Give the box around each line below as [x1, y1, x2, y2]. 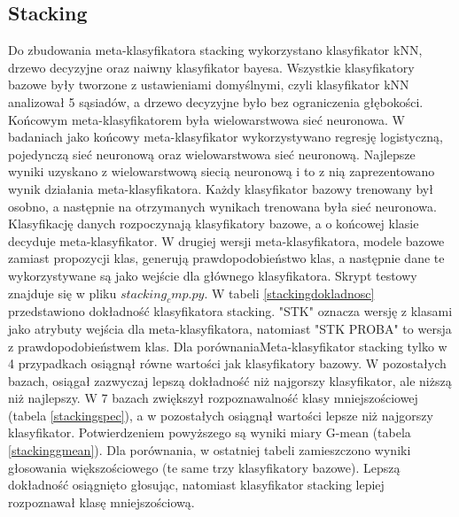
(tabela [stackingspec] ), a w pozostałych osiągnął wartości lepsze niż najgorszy [8, 405, 433, 424]
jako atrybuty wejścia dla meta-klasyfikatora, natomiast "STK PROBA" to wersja [8, 319, 452, 337]
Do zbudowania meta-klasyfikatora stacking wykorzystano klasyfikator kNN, [8, 41, 423, 59]
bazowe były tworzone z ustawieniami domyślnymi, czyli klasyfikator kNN [8, 75, 409, 94]
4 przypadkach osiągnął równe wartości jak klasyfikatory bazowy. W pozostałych [8, 354, 447, 373]
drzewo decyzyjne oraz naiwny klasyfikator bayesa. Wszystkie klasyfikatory [8, 58, 415, 76]
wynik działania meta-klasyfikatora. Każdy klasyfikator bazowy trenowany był [8, 179, 433, 197]
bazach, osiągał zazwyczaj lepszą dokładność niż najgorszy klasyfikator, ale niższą [8, 371, 452, 390]
